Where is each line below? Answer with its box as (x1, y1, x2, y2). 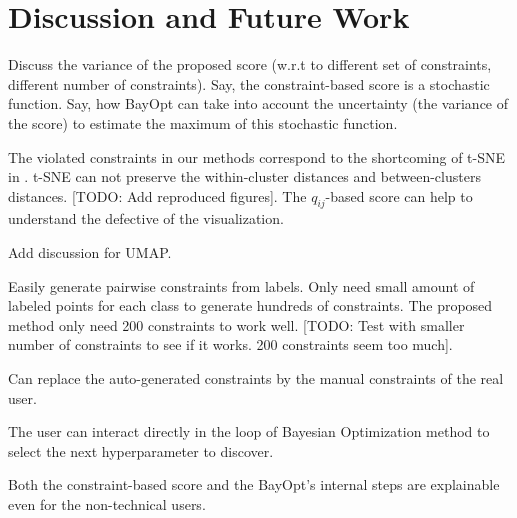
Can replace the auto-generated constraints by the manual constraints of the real (8, 368, 504, 389)
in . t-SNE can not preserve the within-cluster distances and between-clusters (8, 166, 481, 187)
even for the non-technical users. (8, 494, 206, 515)
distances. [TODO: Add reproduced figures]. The (8, 185, 307, 206)
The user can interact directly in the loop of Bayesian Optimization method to (8, 421, 490, 442)
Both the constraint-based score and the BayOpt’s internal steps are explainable (8, 474, 500, 495)
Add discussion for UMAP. (8, 242, 172, 263)
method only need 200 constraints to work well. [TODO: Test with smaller (8, 314, 465, 335)
